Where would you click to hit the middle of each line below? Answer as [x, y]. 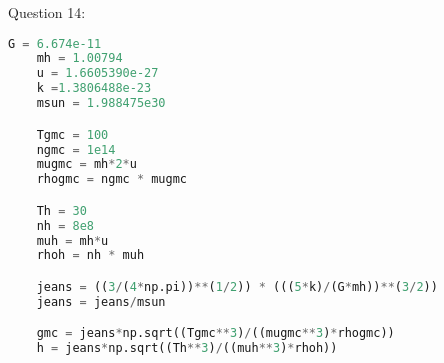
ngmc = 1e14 [76, 149]
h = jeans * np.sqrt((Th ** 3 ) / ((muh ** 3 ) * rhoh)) [187, 348]
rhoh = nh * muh [90, 255]
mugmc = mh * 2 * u [86, 164]
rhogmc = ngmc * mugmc [111, 179]
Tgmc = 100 [72, 134]
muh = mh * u [72, 240]
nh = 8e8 [65, 225]
